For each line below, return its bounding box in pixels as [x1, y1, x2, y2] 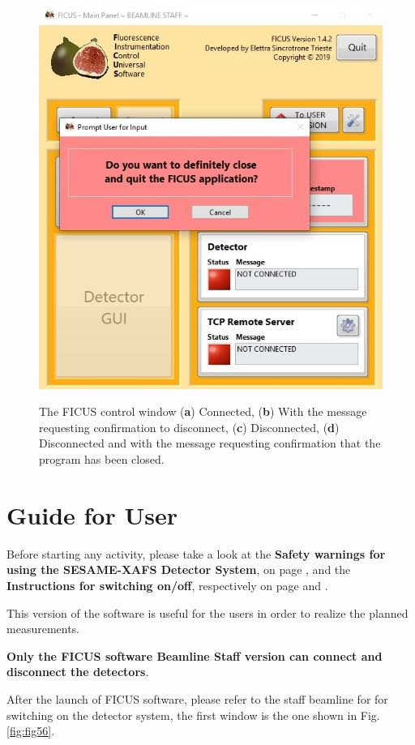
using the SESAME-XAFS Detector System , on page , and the [6, 561, 351, 578]
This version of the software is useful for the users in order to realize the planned [6, 604, 409, 621]
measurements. [6, 620, 80, 637]
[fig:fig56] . [6, 722, 55, 739]
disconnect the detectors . [6, 663, 149, 680]
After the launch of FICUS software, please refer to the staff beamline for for [6, 690, 388, 707]
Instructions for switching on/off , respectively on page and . [6, 576, 328, 593]
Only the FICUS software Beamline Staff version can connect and [6, 647, 383, 664]
